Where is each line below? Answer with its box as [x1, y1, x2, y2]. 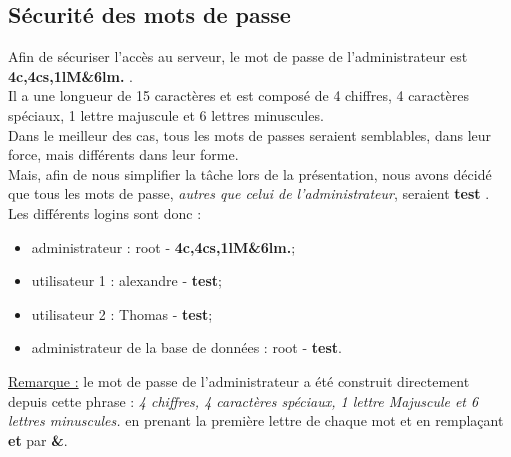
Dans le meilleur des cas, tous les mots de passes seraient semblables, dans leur [8, 124, 492, 145]
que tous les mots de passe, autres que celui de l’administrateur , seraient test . [8, 183, 490, 204]
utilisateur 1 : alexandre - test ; [31, 270, 222, 291]
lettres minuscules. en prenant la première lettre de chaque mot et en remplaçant [8, 410, 504, 431]
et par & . [8, 429, 68, 450]
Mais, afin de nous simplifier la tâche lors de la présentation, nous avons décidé [8, 163, 492, 184]
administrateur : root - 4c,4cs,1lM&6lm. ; [31, 236, 296, 257]
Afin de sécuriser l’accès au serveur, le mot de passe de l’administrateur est [8, 46, 468, 67]
